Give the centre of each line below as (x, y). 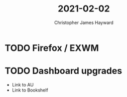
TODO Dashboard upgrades (63, 71)
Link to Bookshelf (30, 90)
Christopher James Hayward (84, 22)
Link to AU (23, 84)
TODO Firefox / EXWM (52, 48)
